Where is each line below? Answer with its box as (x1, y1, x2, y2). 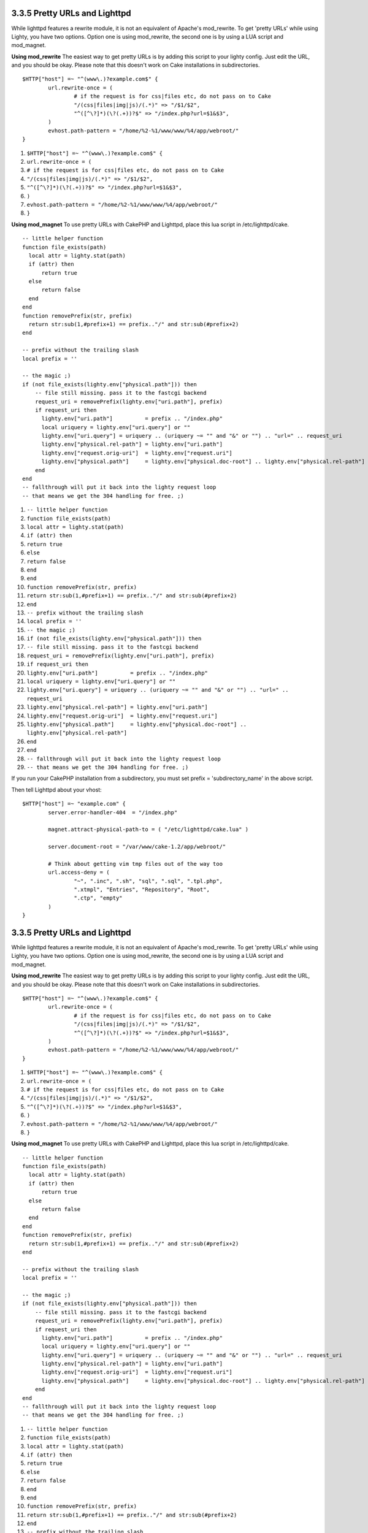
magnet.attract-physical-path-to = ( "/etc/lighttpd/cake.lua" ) (48, 826, 249, 833)
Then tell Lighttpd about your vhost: (11, 786, 102, 793)
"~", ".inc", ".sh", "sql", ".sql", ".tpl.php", (74, 877, 223, 884)
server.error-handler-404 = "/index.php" (48, 809, 178, 816)
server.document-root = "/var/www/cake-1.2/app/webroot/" (48, 843, 226, 851)
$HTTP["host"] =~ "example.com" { (22, 800, 126, 808)
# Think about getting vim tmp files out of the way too (48, 860, 223, 867)
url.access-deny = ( (48, 869, 110, 876)
